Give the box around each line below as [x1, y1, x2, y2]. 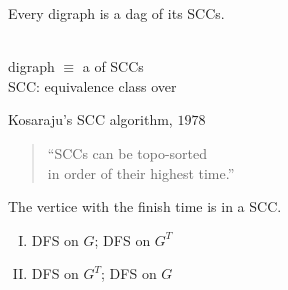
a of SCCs [82, 56, 144, 77]
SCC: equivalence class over [8, 75, 177, 96]
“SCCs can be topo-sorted [47, 142, 208, 163]
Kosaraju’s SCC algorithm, [8, 109, 173, 130]
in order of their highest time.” [47, 162, 235, 183]
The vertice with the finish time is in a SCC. [8, 196, 282, 217]
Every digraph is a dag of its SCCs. [8, 3, 225, 23]
